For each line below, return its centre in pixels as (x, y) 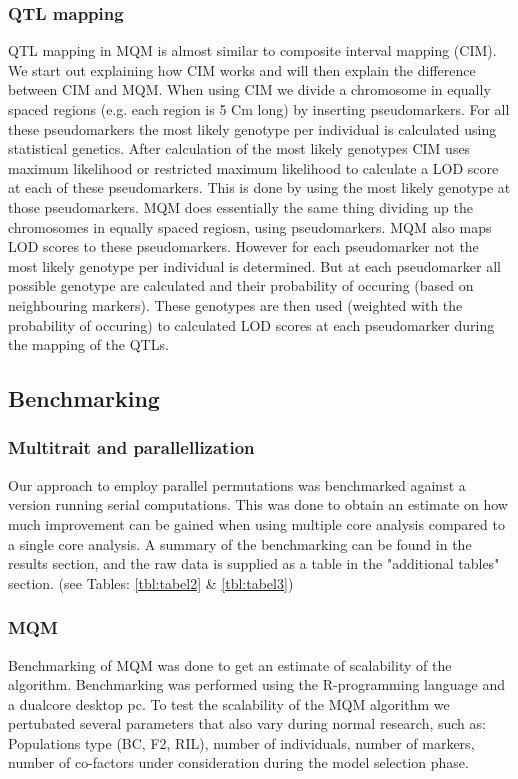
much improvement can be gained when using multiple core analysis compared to (256, 523)
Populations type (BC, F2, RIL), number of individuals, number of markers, (241, 742)
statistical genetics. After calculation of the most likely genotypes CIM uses (239, 148)
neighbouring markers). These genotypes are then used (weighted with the (235, 304)
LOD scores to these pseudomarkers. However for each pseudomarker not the (243, 246)
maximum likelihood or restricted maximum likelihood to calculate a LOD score (253, 167)
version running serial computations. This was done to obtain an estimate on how (258, 504)
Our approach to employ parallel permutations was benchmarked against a (237, 484)
